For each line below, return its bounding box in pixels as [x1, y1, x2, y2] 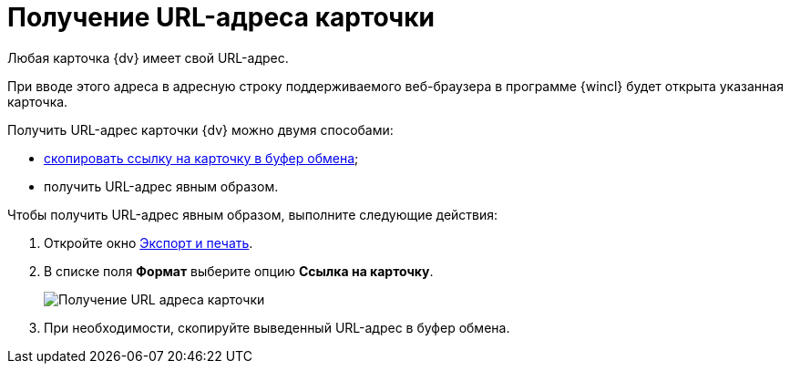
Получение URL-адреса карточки [7, 2, 435, 33]
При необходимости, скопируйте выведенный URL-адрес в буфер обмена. [44, 319, 510, 335]
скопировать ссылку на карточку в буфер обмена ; [44, 149, 359, 166]
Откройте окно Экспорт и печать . [44, 234, 253, 251]
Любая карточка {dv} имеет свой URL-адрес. [7, 49, 289, 66]
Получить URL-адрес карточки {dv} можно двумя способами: [7, 121, 394, 138]
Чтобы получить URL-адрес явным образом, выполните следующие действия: [7, 206, 498, 222]
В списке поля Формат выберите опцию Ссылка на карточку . [44, 263, 434, 279]
